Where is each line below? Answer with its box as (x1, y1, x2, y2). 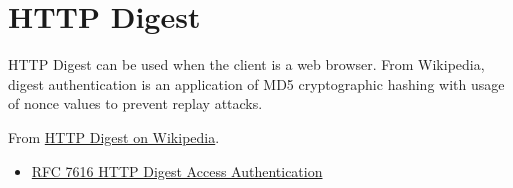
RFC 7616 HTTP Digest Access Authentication (31, 160, 323, 181)
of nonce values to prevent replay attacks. (8, 93, 263, 114)
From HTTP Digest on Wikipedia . (8, 126, 220, 147)
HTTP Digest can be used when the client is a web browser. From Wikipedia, (8, 54, 485, 75)
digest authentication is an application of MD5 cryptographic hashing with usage (8, 73, 505, 94)
